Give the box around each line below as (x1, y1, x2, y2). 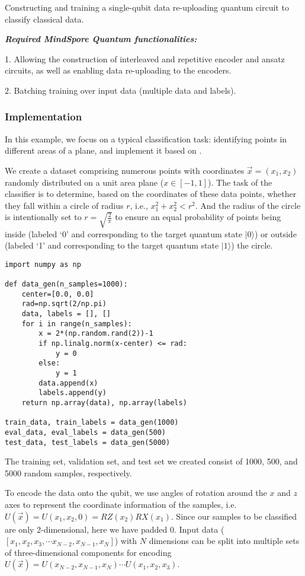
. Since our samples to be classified (171, 510, 297, 522)
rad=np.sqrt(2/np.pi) (21, 300, 107, 308)
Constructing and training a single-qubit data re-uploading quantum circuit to (5, 1, 289, 13)
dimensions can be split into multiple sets (149, 534, 300, 547)
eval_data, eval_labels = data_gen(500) (5, 428, 166, 437)
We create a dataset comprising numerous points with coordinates (5, 164, 245, 176)
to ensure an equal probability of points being (115, 211, 281, 223)
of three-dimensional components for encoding (5, 546, 172, 558)
